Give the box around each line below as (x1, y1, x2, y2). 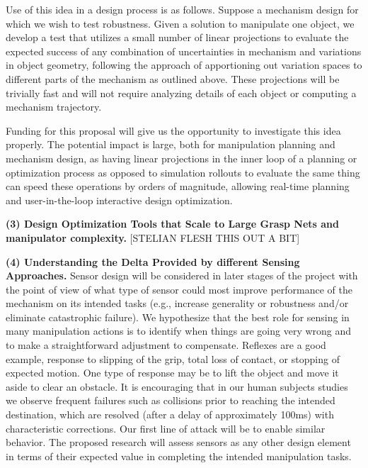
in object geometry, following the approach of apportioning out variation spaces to (6, 57, 362, 72)
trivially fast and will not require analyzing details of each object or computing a (6, 85, 357, 100)
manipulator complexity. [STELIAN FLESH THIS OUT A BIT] (6, 230, 300, 245)
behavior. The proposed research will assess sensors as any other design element (6, 435, 351, 450)
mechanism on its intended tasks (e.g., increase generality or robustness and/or (6, 296, 349, 311)
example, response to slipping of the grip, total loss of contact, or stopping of (6, 351, 340, 366)
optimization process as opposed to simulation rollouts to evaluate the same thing (6, 165, 360, 179)
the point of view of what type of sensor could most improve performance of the (6, 282, 352, 296)
